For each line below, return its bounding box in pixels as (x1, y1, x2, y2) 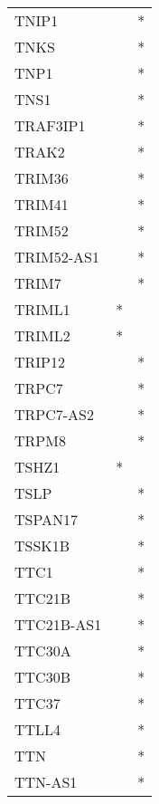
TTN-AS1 (14, 771, 78, 792)
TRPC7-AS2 (14, 404, 95, 425)
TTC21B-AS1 (14, 614, 102, 635)
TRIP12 (14, 351, 66, 372)
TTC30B (14, 666, 70, 687)
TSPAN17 (14, 509, 79, 530)
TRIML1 (14, 299, 70, 320)
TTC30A (14, 640, 71, 661)
